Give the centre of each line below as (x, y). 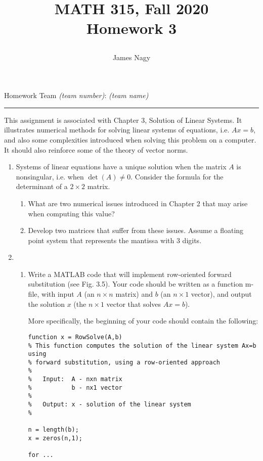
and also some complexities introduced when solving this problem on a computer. (130, 139)
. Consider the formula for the (177, 176)
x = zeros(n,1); (55, 438)
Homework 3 (131, 28)
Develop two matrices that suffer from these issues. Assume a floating (136, 230)
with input (58, 294)
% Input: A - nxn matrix (75, 379)
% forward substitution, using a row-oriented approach (124, 362)
